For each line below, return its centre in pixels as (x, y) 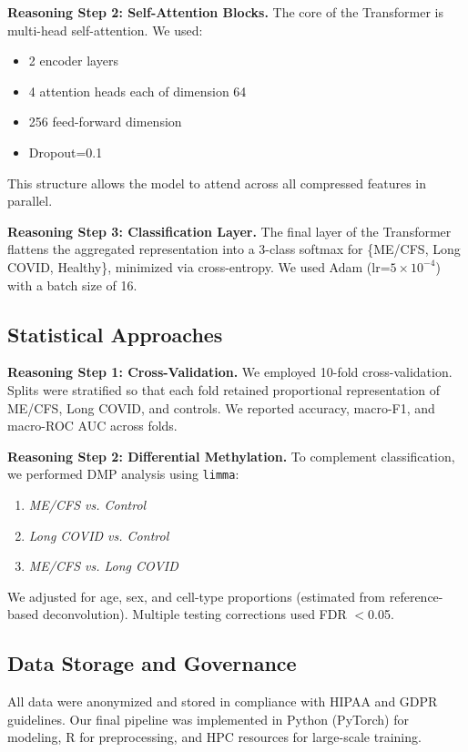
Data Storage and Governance (152, 663)
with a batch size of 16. (72, 285)
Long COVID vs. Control (99, 535)
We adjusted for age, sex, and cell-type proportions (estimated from (197, 596)
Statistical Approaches (115, 334)
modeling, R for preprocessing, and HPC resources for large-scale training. (214, 737)
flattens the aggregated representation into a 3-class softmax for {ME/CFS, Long (234, 249)
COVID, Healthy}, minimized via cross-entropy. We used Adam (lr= (199, 266)
